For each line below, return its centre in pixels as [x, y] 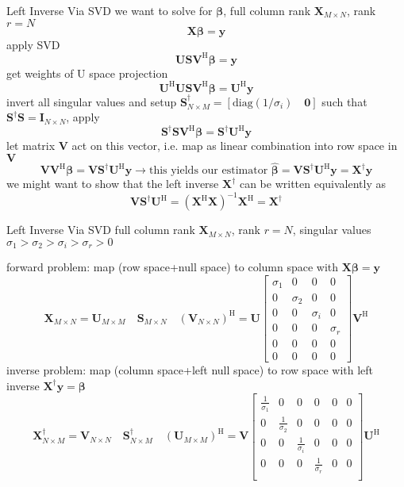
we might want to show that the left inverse [113, 184]
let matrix [31, 146]
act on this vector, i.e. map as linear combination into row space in [235, 146]
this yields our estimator [208, 171]
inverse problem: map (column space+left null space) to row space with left [190, 370]
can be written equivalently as [313, 184]
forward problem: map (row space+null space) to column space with [173, 267]
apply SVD [33, 44]
